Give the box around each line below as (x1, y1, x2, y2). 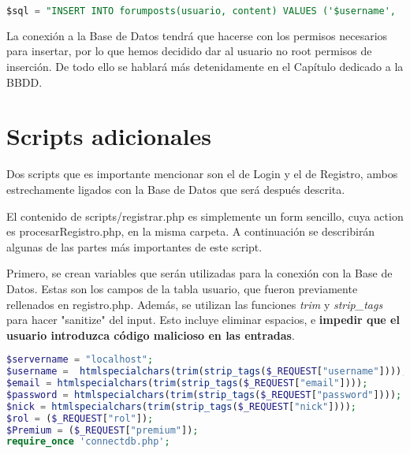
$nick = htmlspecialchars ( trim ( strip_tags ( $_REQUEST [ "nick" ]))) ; (6, 400, 356, 412)
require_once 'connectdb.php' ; (6, 436, 170, 448)
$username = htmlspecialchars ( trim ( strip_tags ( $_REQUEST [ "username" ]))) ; (6, 366, 408, 378)
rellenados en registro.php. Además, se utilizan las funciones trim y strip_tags (6, 296, 383, 312)
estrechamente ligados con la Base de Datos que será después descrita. (6, 180, 345, 197)
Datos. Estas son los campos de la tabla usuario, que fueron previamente (6, 280, 358, 296)
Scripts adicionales (6, 120, 212, 152)
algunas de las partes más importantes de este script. (6, 238, 263, 255)
